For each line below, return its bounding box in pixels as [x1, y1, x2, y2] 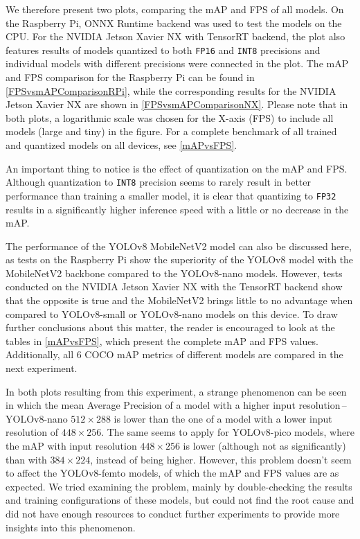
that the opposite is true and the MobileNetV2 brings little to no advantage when [6, 293, 353, 308]
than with [6, 452, 47, 466]
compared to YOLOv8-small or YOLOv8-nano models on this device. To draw [6, 306, 338, 321]
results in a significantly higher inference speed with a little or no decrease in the [6, 202, 349, 216]
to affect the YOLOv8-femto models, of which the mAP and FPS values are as [6, 466, 339, 480]
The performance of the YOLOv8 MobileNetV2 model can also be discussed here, [6, 238, 352, 253]
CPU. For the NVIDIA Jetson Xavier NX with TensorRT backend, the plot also [6, 29, 345, 44]
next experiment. [6, 361, 78, 375]
